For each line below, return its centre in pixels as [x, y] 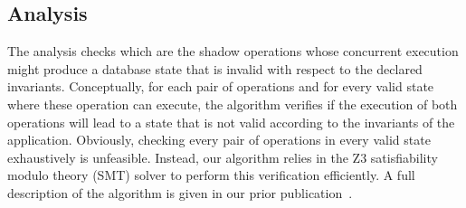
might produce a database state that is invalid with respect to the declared [215, 68]
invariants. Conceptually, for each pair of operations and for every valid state [221, 86]
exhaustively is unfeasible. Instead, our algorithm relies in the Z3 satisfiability [223, 157]
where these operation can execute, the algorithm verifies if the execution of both [233, 104]
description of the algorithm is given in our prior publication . [180, 192]
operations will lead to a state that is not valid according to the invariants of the [231, 122]
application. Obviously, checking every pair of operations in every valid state [219, 140]
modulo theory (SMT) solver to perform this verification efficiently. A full [211, 175]
